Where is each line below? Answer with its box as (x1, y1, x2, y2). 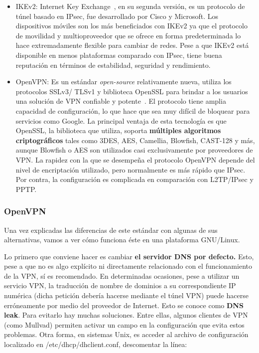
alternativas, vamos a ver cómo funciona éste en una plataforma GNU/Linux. (4, 234, 240, 245)
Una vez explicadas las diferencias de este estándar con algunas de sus (4, 224, 218, 235)
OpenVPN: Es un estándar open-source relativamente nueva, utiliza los (15, 76, 232, 87)
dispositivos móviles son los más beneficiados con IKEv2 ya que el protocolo (15, 20, 248, 31)
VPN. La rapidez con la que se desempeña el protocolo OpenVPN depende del (15, 154, 255, 165)
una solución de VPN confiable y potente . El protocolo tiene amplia (15, 96, 226, 106)
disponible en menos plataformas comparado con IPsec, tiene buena (15, 49, 222, 60)
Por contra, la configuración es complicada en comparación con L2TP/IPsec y (15, 174, 254, 184)
